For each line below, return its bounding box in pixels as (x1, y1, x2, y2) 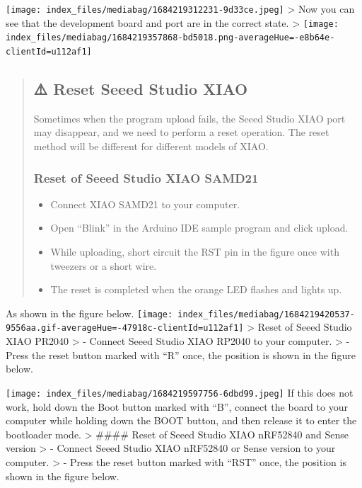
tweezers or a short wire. (50, 258, 157, 273)
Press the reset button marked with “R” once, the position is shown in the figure (6, 347, 356, 362)
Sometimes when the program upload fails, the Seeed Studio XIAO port (33, 110, 346, 125)
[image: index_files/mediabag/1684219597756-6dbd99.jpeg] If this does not (6, 385, 354, 399)
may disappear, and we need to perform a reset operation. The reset (33, 125, 329, 140)
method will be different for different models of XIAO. (33, 139, 269, 154)
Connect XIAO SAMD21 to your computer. (50, 196, 240, 211)
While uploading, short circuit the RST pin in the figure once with (50, 244, 339, 259)
